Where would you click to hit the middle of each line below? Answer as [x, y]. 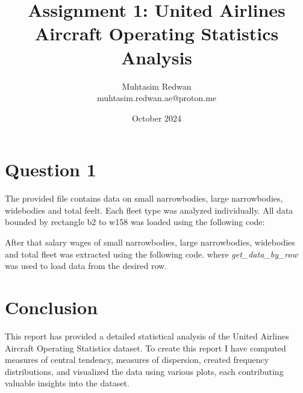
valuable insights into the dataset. [67, 383]
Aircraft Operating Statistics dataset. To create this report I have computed [145, 348]
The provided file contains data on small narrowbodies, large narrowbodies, [144, 198]
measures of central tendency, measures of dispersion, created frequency [137, 360]
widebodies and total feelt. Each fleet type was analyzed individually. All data [149, 210]
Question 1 [51, 169]
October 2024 [157, 118]
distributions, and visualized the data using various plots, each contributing [144, 371]
